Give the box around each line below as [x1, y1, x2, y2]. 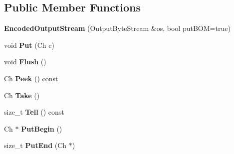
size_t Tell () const [4, 107, 64, 117]
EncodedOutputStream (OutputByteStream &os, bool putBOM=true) [4, 23, 231, 33]
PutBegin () [21, 123, 62, 134]
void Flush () [4, 56, 46, 67]
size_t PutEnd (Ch [4, 140, 67, 151]
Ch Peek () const [4, 73, 58, 83]
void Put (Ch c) [4, 39, 54, 50]
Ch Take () [4, 90, 40, 100]
